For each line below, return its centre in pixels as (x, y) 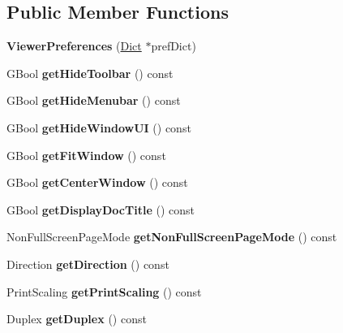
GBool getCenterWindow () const (97, 182)
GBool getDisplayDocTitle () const (101, 209)
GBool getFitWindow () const (86, 155)
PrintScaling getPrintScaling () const (104, 291)
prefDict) (174, 46)
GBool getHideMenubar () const (94, 100)
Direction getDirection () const (88, 264)
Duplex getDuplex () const (77, 319)
